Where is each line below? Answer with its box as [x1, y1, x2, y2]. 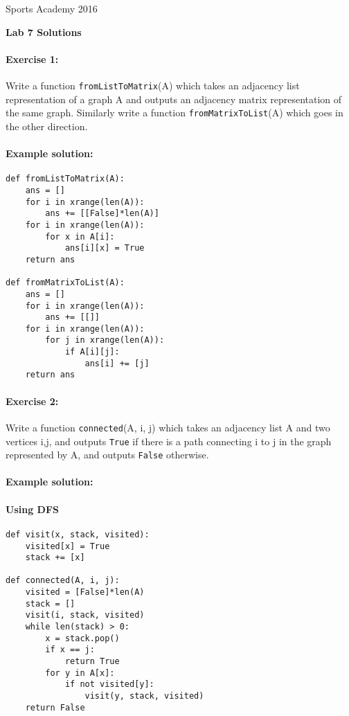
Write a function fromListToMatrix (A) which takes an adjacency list [6, 78, 300, 92]
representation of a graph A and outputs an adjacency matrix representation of [6, 91, 342, 106]
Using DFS [6, 501, 59, 516]
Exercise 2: [6, 393, 59, 408]
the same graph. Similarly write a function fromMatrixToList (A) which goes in [6, 105, 343, 120]
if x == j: [45, 645, 95, 655]
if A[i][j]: [64, 347, 120, 357]
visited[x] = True [25, 541, 110, 551]
